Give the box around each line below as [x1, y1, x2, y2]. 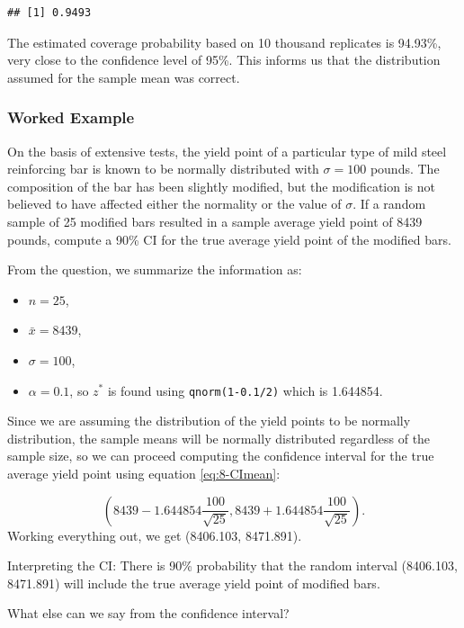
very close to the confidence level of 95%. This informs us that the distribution [7, 50, 441, 69]
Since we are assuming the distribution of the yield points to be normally [7, 411, 411, 430]
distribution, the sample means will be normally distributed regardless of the [7, 428, 431, 447]
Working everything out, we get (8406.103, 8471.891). [7, 525, 302, 544]
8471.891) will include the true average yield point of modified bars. [7, 573, 380, 592]
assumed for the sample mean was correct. [7, 67, 240, 86]
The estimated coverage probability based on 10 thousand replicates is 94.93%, [7, 32, 442, 51]
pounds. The [370, 159, 440, 178]
